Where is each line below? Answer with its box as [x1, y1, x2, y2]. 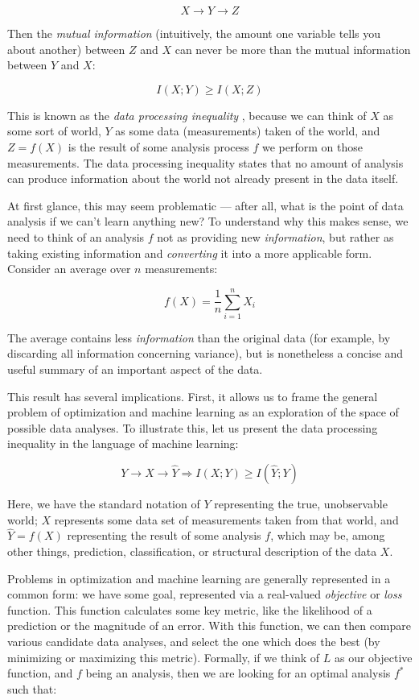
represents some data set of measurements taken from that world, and [54, 511, 399, 528]
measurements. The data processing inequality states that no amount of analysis [7, 154, 404, 171]
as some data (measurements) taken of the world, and [115, 122, 380, 139]
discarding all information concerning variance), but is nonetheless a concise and [7, 345, 404, 362]
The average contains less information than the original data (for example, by [7, 329, 391, 346]
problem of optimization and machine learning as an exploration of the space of [7, 404, 399, 420]
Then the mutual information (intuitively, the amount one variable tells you [7, 25, 381, 41]
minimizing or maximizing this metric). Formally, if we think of [7, 648, 320, 665]
